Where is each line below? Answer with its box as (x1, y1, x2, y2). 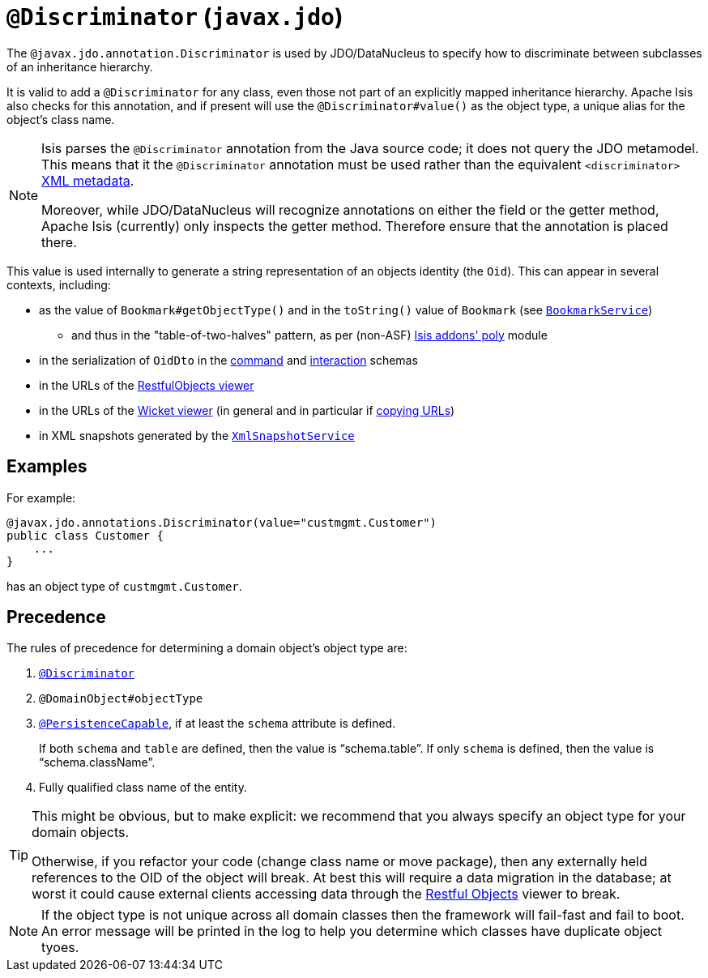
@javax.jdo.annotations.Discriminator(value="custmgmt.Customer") (6, 515, 437, 529)
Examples (6, 456, 87, 477)
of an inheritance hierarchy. (6, 59, 153, 74)
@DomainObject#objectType (39, 692, 203, 706)
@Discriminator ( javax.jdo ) (6, 3, 343, 31)
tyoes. (41, 939, 79, 956)
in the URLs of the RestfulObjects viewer (39, 378, 254, 392)
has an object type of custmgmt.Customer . (6, 579, 242, 593)
